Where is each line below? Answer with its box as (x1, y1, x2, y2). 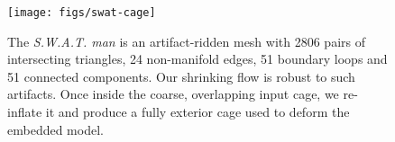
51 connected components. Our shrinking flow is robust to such (7, 67, 355, 85)
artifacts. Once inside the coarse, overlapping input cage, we (7, 84, 339, 103)
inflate (7, 102, 42, 121)
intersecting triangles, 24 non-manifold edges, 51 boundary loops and (7, 49, 388, 68)
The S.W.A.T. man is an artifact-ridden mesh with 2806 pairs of (7, 31, 365, 50)
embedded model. (7, 120, 104, 138)
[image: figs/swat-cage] (7, 6, 156, 19)
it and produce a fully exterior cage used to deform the (45, 102, 350, 121)
